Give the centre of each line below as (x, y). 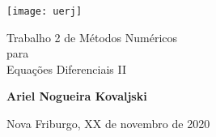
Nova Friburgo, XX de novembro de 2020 (108, 124)
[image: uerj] (44, 11)
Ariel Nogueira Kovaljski (77, 96)
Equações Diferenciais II (66, 68)
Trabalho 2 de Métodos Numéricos (92, 37)
